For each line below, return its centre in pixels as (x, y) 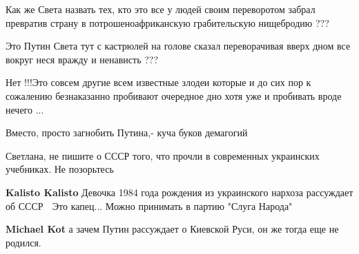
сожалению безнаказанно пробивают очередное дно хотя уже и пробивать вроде (174, 95)
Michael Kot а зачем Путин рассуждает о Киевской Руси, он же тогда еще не (172, 229)
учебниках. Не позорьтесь (60, 169)
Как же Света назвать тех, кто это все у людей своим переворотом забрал (161, 9)
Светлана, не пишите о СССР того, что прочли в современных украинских (163, 155)
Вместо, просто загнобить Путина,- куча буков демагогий (127, 133)
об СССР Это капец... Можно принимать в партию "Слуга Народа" (149, 205)
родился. (23, 242)
